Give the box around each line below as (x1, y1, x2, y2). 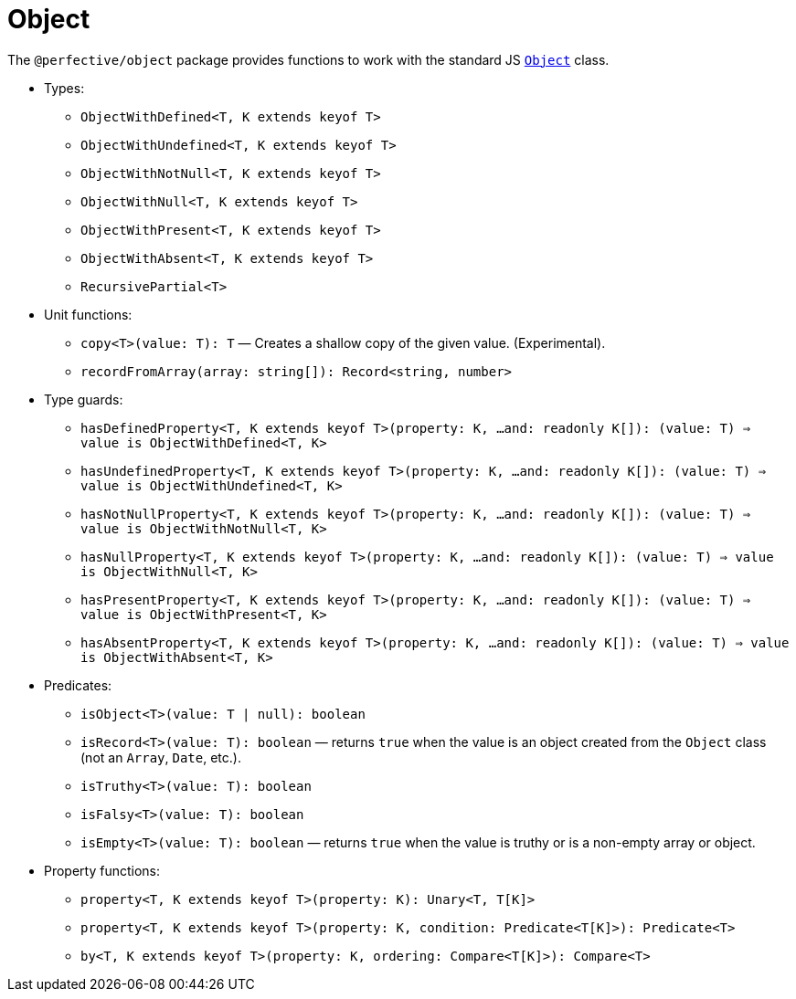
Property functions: (44, 862, 161, 878)
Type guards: (44, 391, 123, 407)
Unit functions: (44, 306, 133, 322)
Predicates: (44, 677, 112, 693)
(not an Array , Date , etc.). (80, 749, 241, 765)
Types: (44, 79, 85, 96)
